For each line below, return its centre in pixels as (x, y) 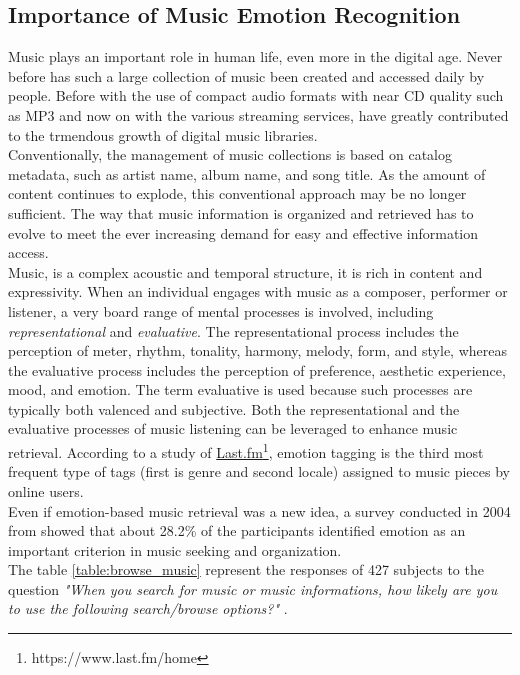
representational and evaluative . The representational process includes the (233, 330)
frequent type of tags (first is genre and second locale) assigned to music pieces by (259, 471)
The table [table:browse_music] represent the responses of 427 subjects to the (246, 569)
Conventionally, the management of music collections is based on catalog (230, 154)
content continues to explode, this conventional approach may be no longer (237, 193)
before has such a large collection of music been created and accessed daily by (246, 75)
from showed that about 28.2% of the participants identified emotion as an (237, 530)
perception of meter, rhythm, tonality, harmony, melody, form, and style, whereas (257, 350)
